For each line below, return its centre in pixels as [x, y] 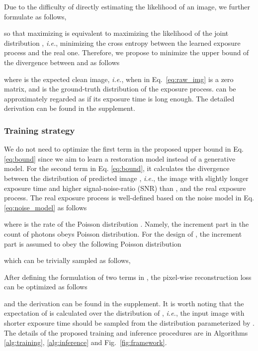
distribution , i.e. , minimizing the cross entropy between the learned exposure [122, 43]
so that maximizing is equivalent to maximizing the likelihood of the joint [116, 33]
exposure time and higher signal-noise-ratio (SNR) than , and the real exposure [125, 188]
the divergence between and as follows [62, 62]
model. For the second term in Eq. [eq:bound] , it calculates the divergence [117, 168]
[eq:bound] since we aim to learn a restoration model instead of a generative [120, 158]
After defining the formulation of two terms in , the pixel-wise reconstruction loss [128, 277]
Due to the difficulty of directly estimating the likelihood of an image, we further [127, 6]
